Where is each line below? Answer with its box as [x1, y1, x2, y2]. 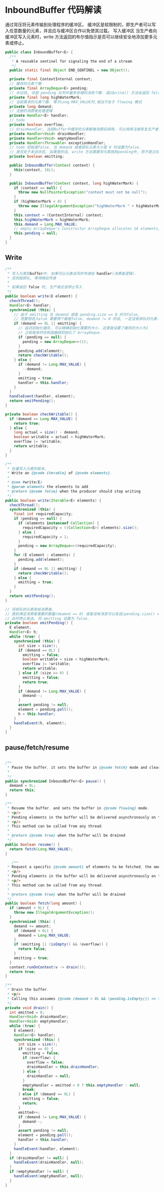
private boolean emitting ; [9, 154, 64, 159]
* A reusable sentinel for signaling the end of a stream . [11, 59, 134, 64]
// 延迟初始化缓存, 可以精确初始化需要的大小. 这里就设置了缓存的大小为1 [18, 326, 148, 331]
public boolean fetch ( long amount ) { [5, 901, 82, 906]
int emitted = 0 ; [9, 1010, 45, 1015]
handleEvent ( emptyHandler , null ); [14, 1174, 84, 1179]
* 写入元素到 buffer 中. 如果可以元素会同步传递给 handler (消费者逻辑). [7, 271, 137, 276]
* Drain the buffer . [7, 987, 49, 992]
